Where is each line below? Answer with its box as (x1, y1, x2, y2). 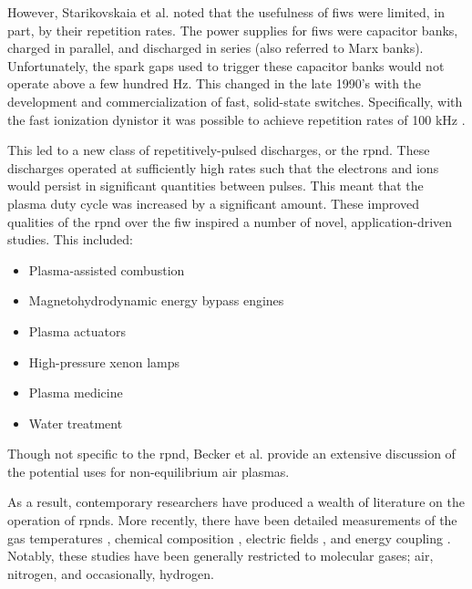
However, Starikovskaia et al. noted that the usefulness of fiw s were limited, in (7, 3, 445, 21)
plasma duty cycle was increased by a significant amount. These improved (7, 193, 419, 212)
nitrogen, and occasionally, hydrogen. (7, 563, 214, 583)
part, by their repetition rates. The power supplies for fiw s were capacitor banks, (7, 20, 458, 39)
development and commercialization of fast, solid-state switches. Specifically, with (7, 91, 463, 110)
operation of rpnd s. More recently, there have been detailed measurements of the (7, 511, 457, 530)
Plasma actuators (28, 321, 126, 340)
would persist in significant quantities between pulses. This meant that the (7, 176, 424, 195)
